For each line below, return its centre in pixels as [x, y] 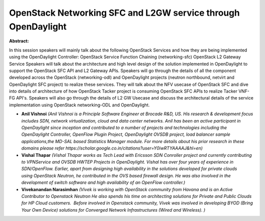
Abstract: [19, 41]
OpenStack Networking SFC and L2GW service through [124, 13]
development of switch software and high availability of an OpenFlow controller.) [103, 183]
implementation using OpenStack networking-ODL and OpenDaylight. [79, 105]
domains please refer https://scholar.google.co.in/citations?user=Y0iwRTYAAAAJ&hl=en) [112, 148]
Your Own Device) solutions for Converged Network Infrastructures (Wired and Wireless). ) [113, 210]
